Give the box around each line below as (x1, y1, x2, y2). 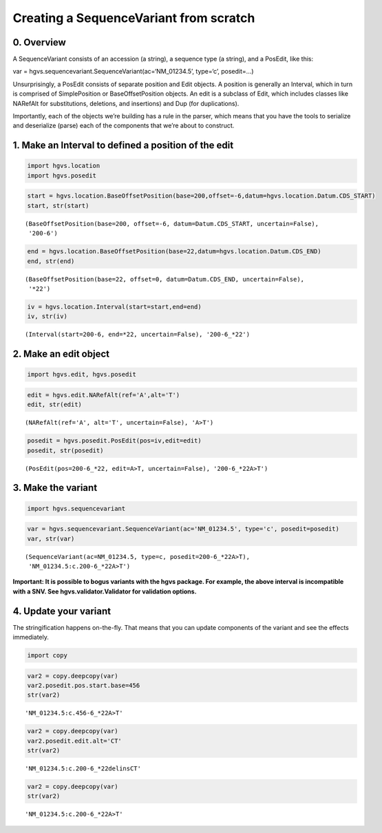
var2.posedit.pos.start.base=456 (27, 682, 140, 689)
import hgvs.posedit (27, 171, 96, 179)
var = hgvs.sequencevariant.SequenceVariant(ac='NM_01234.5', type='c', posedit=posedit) (27, 525, 340, 533)
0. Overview (12, 36, 67, 48)
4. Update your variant (12, 605, 112, 617)
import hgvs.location (27, 162, 100, 170)
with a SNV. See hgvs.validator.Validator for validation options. (12, 587, 197, 595)
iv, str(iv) (27, 313, 68, 320)
